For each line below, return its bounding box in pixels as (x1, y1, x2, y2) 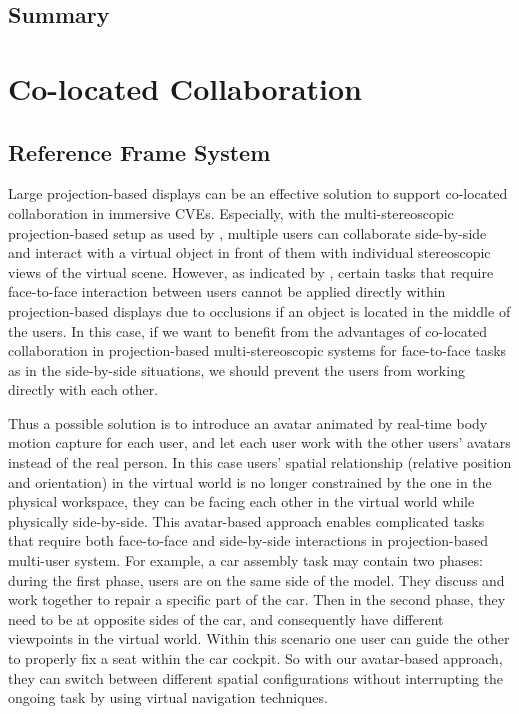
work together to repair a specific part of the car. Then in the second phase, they (8, 589, 506, 610)
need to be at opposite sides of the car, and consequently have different (8, 608, 444, 629)
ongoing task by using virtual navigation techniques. (8, 687, 328, 708)
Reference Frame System (8, 136, 271, 167)
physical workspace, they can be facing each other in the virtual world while (8, 491, 475, 512)
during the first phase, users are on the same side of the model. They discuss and (8, 569, 505, 590)
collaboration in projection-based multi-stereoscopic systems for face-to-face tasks (8, 340, 507, 361)
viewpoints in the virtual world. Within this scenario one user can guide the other (8, 628, 510, 649)
